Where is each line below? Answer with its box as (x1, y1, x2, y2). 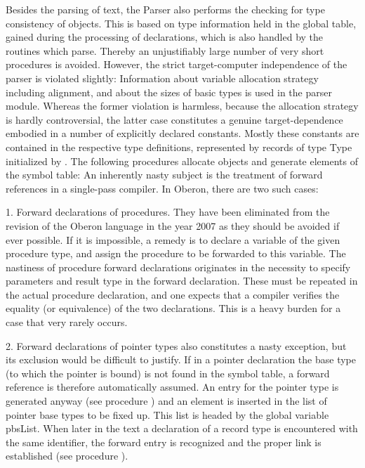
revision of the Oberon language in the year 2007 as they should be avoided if (6, 218, 340, 233)
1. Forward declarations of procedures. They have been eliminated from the (6, 204, 330, 219)
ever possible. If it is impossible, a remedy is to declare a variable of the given (6, 232, 340, 247)
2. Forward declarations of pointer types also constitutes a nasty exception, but (6, 338, 347, 353)
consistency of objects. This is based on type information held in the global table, (6, 15, 357, 30)
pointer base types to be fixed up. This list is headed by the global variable (6, 407, 329, 422)
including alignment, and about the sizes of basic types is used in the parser (6, 84, 332, 99)
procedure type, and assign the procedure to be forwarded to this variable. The (6, 246, 346, 261)
